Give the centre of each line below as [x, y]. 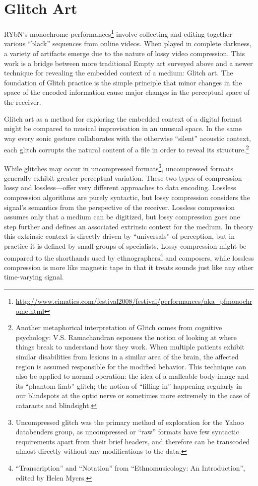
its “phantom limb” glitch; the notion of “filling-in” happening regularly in [129, 385]
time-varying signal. [34, 277]
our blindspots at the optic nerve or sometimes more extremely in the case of [133, 395]
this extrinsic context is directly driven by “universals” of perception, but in [119, 236]
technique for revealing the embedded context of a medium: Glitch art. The [119, 73]
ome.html [30, 311]
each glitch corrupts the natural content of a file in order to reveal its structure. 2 [127, 149]
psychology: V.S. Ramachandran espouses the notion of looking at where [126, 337]
